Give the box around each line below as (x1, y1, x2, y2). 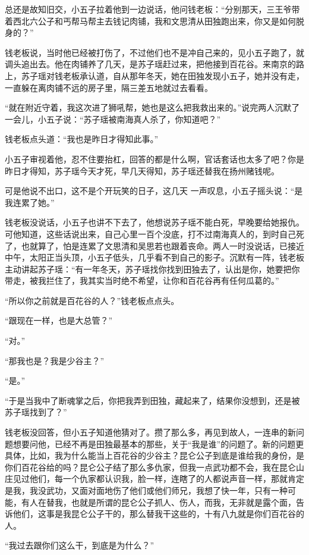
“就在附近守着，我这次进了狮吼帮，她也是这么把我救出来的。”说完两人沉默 (5, 101, 292, 114)
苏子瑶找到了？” (5, 406, 67, 418)
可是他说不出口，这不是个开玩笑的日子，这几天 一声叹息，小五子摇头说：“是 (5, 184, 303, 197)
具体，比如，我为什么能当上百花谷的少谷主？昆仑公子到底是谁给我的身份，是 (5, 449, 304, 462)
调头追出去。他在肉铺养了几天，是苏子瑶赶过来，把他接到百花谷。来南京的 (5, 58, 296, 70)
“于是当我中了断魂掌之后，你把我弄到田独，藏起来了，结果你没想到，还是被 (5, 394, 300, 406)
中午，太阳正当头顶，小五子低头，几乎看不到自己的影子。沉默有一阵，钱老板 (5, 251, 304, 264)
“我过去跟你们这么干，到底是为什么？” (5, 539, 154, 551)
